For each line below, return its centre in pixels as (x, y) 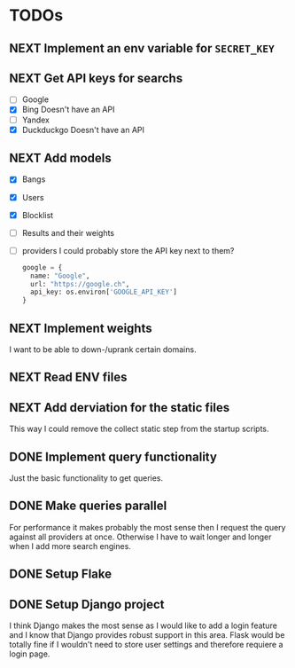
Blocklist (38, 215)
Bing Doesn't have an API (68, 110)
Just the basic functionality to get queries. (86, 478)
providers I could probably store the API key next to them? (128, 250)
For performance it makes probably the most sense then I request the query (147, 527)
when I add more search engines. (70, 546)
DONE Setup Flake (61, 574)
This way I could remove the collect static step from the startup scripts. (139, 429)
